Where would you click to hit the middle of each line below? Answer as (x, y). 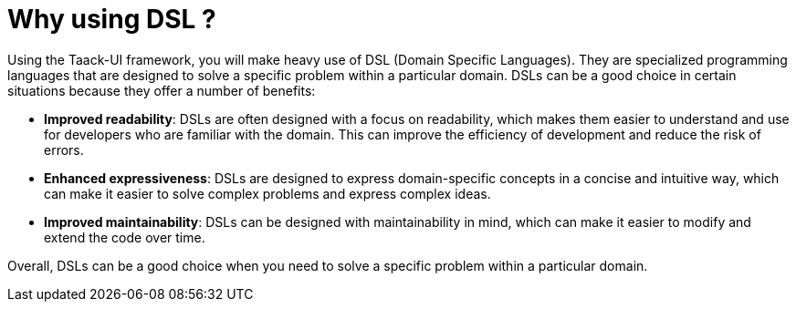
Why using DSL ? (112, 19)
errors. (64, 149)
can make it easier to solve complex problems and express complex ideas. (267, 193)
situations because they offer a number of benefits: (162, 90)
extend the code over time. (125, 237)
